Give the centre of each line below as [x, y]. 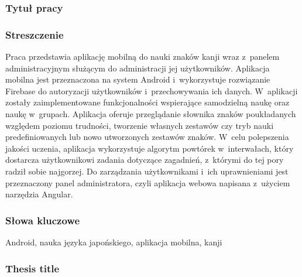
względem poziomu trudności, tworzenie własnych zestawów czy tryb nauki [140, 125]
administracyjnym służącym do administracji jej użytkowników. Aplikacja [138, 68]
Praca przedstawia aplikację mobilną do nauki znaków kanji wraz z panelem [143, 57]
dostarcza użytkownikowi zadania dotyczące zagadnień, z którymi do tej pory [145, 160]
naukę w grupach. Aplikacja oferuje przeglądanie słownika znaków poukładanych [151, 114]
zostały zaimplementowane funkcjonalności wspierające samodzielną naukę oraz [147, 102]
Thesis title [32, 268]
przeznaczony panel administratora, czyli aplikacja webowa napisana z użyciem [148, 182]
